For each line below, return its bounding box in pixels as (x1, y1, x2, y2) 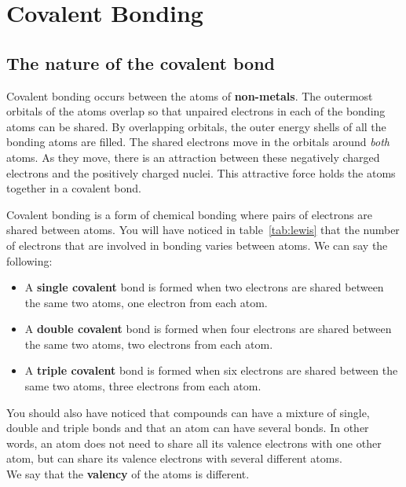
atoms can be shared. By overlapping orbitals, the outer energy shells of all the (6, 118, 386, 134)
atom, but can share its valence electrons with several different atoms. (6, 450, 342, 467)
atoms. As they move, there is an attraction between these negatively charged (6, 148, 380, 165)
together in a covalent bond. (6, 180, 141, 196)
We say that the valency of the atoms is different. (6, 466, 250, 482)
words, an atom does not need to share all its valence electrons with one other (6, 434, 382, 451)
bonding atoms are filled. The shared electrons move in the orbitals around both (6, 134, 390, 150)
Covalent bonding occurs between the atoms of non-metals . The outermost (6, 87, 373, 104)
